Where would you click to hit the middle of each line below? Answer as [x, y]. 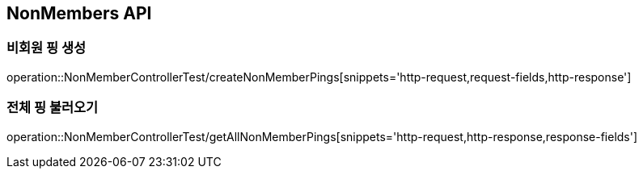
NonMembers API [79, 13]
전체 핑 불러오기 [53, 108]
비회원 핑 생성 [47, 48]
